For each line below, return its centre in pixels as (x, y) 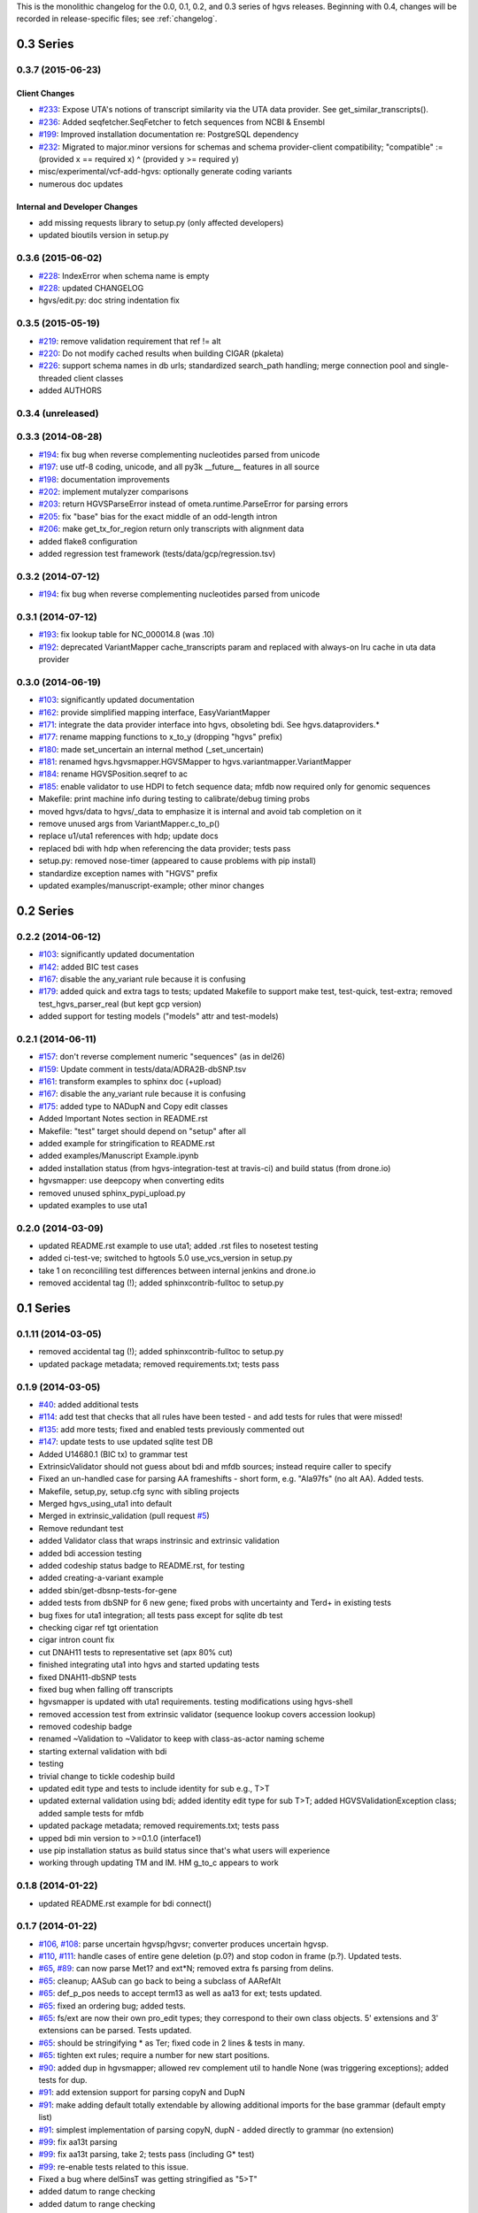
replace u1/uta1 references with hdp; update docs (128, 836)
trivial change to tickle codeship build (107, 1776)
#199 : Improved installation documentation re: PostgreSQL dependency (169, 135)
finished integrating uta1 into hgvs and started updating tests (149, 1665)
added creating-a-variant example (101, 1578)
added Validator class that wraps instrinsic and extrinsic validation (159, 1541)
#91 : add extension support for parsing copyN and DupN (142, 2093)
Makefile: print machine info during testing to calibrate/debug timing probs (174, 799)
